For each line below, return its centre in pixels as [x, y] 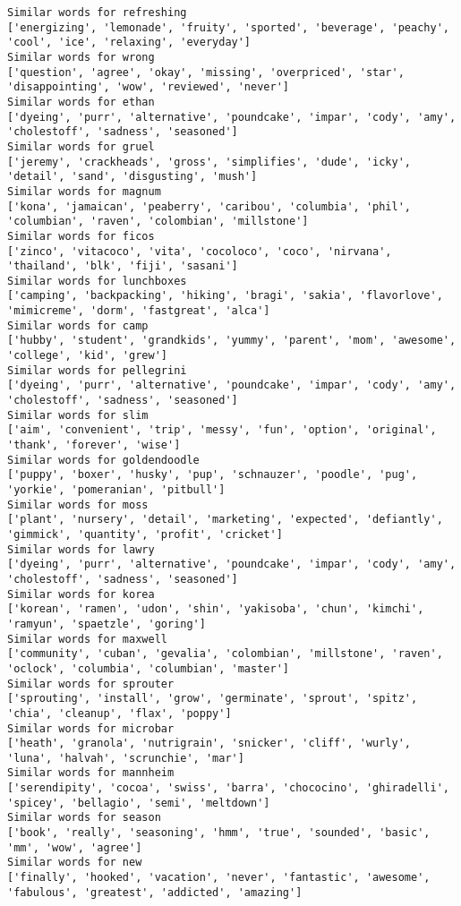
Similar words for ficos [81, 236]
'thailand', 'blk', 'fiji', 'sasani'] [123, 266]
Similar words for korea [81, 594]
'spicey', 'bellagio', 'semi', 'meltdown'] [139, 803]
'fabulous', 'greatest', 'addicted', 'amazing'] [155, 892]
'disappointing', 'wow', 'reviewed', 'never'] [148, 87]
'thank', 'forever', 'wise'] [94, 445]
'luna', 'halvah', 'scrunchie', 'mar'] [126, 758]
